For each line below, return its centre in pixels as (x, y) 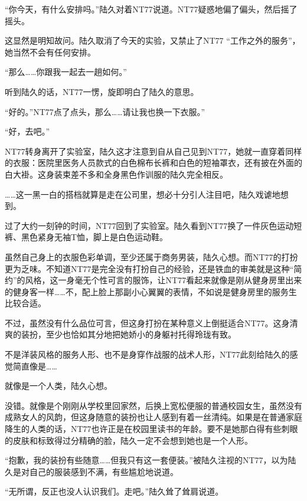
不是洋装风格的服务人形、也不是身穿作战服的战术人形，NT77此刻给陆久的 (147, 354)
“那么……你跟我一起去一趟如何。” (66, 72)
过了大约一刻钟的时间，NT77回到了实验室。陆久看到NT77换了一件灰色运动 (149, 225)
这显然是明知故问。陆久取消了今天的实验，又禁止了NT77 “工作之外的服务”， (153, 40)
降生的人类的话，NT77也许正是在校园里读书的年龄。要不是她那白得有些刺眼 (151, 429)
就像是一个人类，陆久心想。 (58, 386)
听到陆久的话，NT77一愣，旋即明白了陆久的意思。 (102, 91)
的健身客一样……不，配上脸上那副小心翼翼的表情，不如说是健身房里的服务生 (151, 291)
